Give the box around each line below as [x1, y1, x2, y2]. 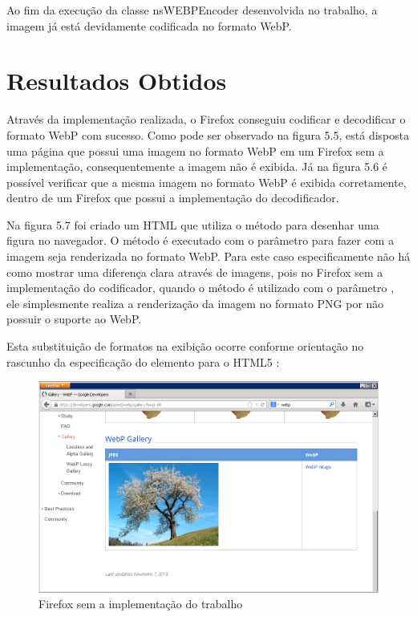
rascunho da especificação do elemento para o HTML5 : [6, 353, 280, 370]
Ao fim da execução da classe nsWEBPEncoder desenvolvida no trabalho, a [6, 2, 378, 18]
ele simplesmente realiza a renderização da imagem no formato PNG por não [6, 294, 384, 311]
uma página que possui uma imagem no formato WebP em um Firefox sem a [6, 142, 384, 159]
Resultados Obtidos [6, 64, 227, 97]
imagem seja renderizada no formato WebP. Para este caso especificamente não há [6, 248, 411, 265]
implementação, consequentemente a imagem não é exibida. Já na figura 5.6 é [6, 158, 388, 175]
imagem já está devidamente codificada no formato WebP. [6, 17, 292, 34]
